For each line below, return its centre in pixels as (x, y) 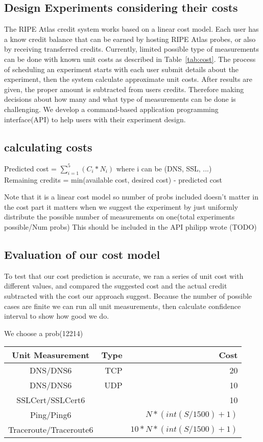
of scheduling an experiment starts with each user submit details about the (122, 69)
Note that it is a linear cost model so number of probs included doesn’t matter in (131, 197)
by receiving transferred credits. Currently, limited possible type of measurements (131, 49)
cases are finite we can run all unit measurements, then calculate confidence (123, 306)
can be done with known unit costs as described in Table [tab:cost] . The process (130, 59)
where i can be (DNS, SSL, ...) (164, 168)
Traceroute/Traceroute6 (51, 430)
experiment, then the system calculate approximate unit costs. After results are (128, 79)
